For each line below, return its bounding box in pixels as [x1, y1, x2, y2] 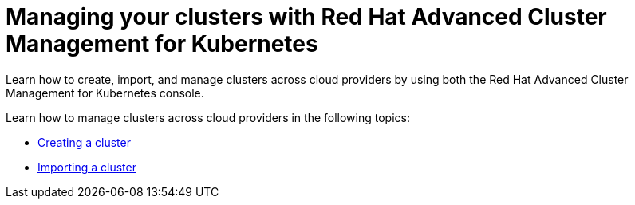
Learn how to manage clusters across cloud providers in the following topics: [6, 110, 410, 124]
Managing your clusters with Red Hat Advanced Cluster [6, 3, 607, 30]
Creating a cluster [37, 135, 131, 149]
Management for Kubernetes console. [6, 85, 204, 100]
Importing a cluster [37, 160, 136, 174]
